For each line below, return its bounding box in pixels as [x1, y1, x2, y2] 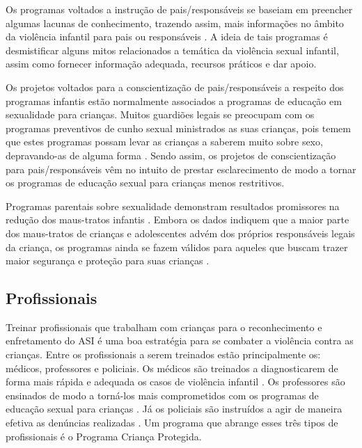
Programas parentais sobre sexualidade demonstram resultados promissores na [6, 198, 340, 213]
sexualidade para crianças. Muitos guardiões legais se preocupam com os [6, 107, 315, 122]
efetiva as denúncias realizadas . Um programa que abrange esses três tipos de [6, 415, 338, 430]
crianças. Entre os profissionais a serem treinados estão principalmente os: [6, 347, 321, 362]
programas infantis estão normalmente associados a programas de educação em [6, 93, 342, 108]
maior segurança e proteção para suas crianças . [6, 253, 210, 268]
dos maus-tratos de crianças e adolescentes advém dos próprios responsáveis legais [6, 225, 355, 240]
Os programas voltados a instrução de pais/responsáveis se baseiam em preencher [6, 2, 353, 16]
